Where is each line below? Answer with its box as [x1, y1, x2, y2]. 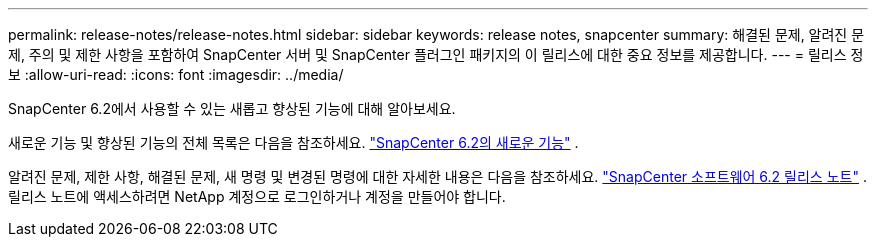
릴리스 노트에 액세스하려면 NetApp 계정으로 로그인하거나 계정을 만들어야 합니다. [8, 188, 506, 205]
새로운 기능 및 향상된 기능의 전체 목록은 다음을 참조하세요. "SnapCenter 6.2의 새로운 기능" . [8, 134, 579, 151]
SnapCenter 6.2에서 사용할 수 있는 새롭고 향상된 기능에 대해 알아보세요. [8, 100, 456, 117]
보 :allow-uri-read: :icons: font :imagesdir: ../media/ [8, 66, 344, 83]
